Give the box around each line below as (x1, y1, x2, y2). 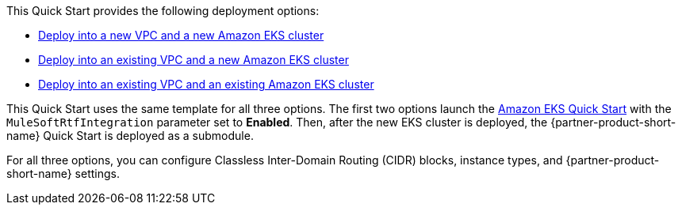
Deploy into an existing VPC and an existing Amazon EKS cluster (38, 77, 374, 91)
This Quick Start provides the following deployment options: (6, 4, 320, 17)
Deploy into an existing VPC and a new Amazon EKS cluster (38, 53, 349, 66)
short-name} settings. (6, 167, 120, 180)
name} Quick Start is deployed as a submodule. (6, 129, 254, 142)
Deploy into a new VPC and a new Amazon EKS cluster (38, 28, 324, 42)
